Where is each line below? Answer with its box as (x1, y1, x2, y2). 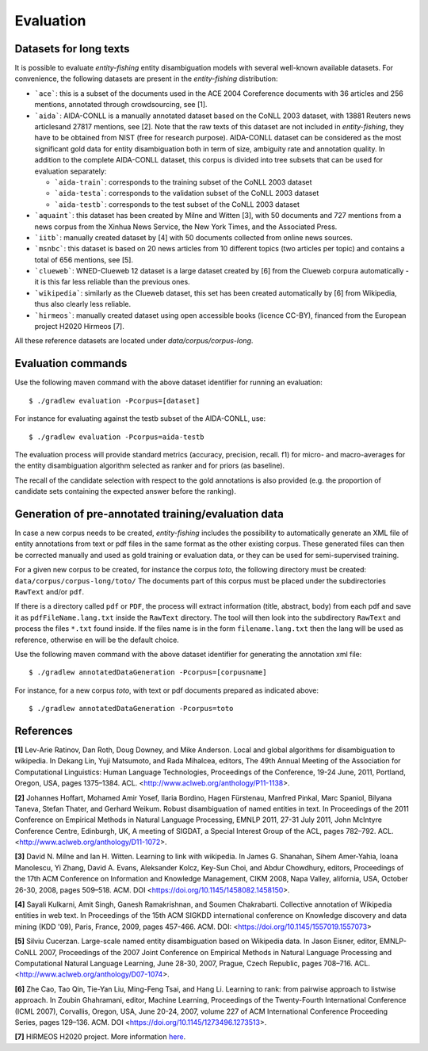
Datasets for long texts (14, 42, 130, 55)
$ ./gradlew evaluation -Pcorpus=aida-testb (29, 432, 205, 441)
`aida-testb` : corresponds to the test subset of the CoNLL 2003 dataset (54, 199, 300, 209)
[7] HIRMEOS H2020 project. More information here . (14, 1032, 186, 1041)
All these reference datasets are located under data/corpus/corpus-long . (14, 336, 254, 346)
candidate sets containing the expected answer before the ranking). (14, 487, 237, 496)
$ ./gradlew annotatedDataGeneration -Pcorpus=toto (29, 704, 234, 713)
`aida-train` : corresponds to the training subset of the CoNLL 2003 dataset (54, 177, 312, 186)
